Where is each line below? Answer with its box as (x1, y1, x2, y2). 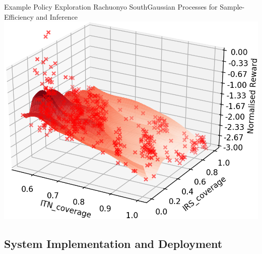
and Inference (36, 11, 78, 22)
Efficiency (4, 11, 34, 22)
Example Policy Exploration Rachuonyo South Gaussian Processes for (4, 2, 218, 12)
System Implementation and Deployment (4, 236, 223, 251)
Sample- (220, 2, 245, 12)
